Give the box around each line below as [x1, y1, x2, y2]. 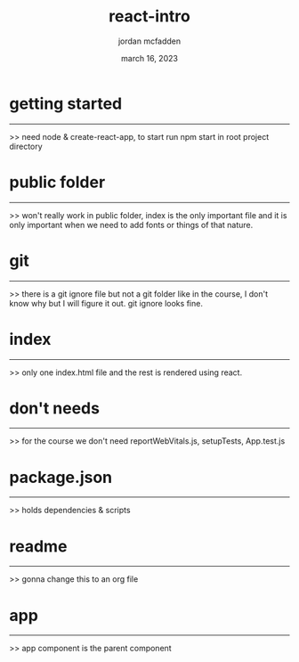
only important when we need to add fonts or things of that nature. [9, 219, 254, 230]
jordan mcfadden [117, 36, 182, 46]
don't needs [9, 398, 101, 418]
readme [9, 536, 68, 556]
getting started [9, 94, 123, 113]
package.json [9, 467, 113, 487]
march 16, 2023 [121, 53, 178, 63]
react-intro [108, 6, 191, 27]
